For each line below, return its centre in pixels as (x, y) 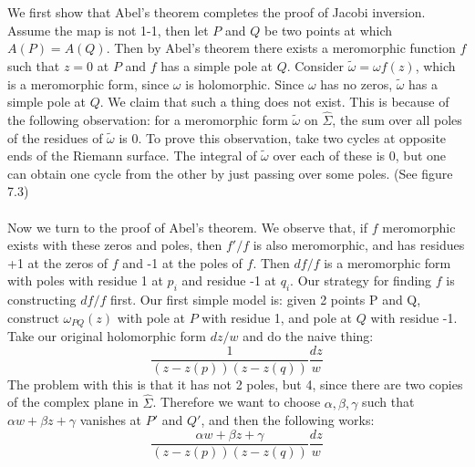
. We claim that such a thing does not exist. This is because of (274, 102)
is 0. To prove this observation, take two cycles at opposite (283, 137)
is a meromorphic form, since (88, 83)
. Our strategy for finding (361, 280)
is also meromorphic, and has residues (359, 245)
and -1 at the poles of (182, 262)
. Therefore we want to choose (237, 402)
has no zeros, (356, 83)
